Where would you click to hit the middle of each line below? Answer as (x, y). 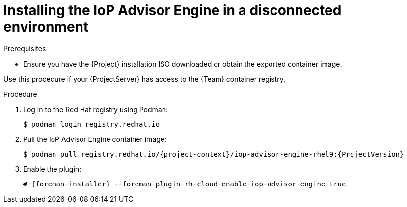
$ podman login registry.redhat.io (92, 124)
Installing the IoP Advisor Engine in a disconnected (173, 10)
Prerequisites (25, 48)
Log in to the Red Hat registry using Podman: (95, 109)
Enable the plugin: (52, 169)
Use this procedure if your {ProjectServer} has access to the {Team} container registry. (144, 79)
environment (46, 27)
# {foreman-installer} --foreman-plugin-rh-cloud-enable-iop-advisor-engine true (185, 184)
